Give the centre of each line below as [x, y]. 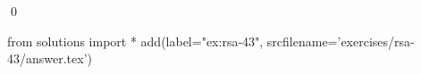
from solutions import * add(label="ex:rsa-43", [135, 41]
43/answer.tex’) [50, 58]
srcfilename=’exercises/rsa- [341, 41]
